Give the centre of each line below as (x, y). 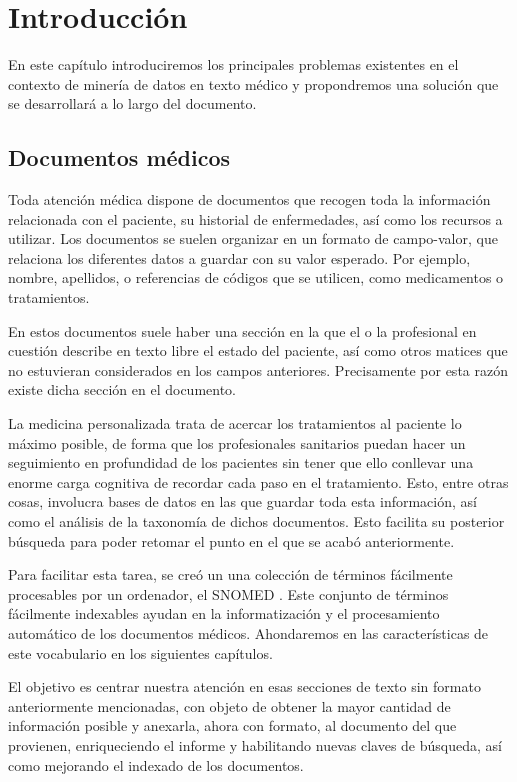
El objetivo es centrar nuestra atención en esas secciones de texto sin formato (244, 686)
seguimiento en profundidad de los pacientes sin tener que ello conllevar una (241, 462)
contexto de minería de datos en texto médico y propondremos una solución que (253, 83)
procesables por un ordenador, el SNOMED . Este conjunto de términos (228, 593)
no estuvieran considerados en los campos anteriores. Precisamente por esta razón (258, 369)
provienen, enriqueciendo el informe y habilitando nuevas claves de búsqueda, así (255, 744)
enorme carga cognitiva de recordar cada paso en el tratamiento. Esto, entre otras (258, 481)
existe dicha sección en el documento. (122, 389)
